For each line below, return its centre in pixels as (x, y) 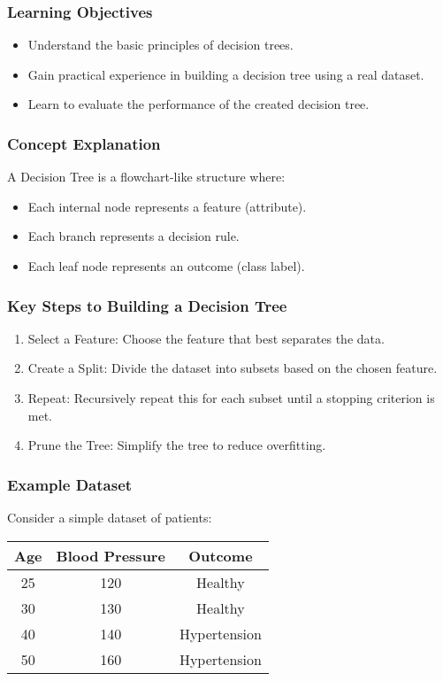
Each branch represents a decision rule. (134, 236)
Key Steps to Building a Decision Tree (147, 305)
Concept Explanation (84, 143)
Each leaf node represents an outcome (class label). (166, 266)
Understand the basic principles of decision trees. (160, 45)
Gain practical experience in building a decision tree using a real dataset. (226, 74)
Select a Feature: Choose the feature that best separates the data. (206, 338)
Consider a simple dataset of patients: (110, 517)
